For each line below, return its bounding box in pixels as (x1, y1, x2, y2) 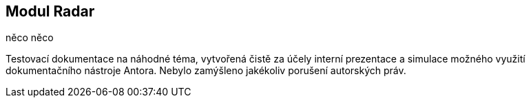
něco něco (6, 32, 54, 44)
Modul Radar (6, 3, 95, 20)
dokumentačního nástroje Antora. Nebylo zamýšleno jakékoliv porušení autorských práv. (6, 65, 406, 77)
